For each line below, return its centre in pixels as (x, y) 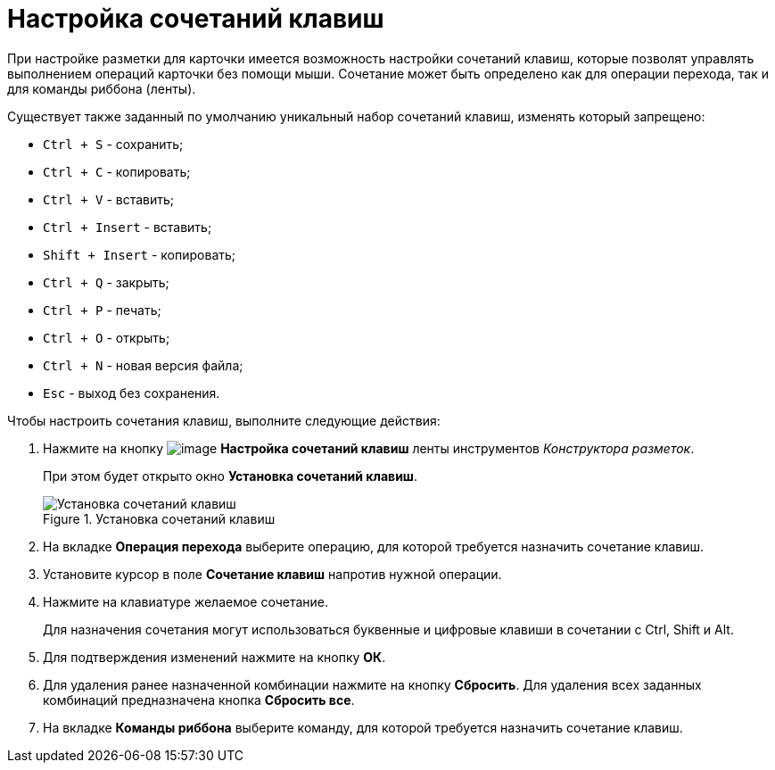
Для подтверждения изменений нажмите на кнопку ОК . (214, 657)
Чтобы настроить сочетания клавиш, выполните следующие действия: (224, 420)
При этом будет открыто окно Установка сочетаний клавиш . (230, 476)
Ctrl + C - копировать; (117, 171)
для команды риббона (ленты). (102, 88)
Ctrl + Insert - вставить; (128, 227)
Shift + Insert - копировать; (140, 254)
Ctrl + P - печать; (102, 310)
